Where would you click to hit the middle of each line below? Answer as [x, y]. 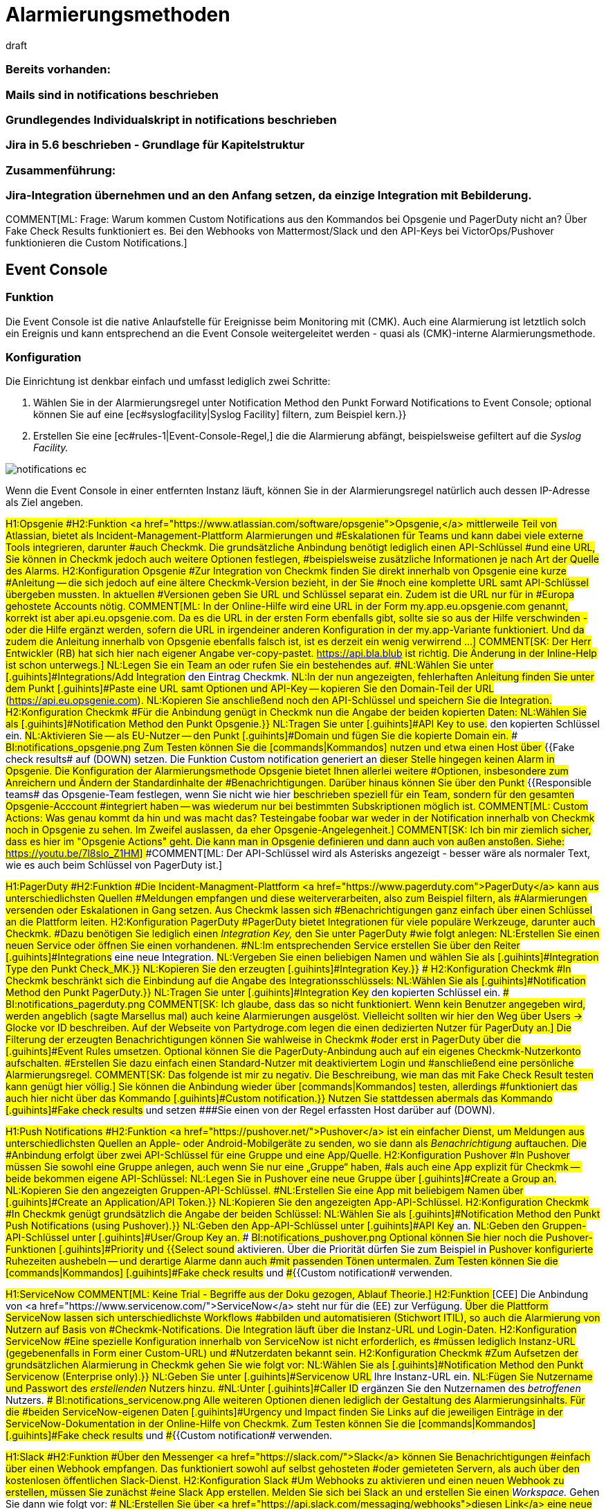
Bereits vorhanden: [58, 70]
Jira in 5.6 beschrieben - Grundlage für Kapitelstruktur [155, 145]
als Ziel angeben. [45, 503]
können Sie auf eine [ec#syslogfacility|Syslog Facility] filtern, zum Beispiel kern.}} [220, 415]
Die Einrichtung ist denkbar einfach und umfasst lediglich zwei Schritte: [168, 381]
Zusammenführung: [61, 170]
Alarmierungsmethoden [118, 15]
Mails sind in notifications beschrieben [112, 94]
